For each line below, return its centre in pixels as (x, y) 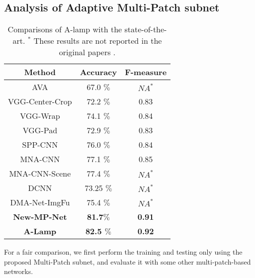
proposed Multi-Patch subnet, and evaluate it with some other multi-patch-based (127, 261)
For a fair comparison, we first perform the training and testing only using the (123, 252)
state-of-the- (146, 29)
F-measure (146, 72)
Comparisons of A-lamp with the (65, 29)
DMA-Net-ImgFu (40, 202)
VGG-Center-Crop (40, 101)
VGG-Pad (40, 130)
